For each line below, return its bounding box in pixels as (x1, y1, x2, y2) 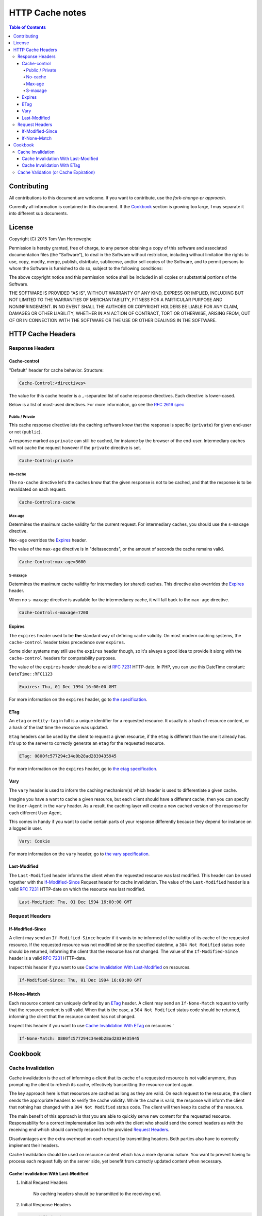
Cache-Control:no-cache (19, 499, 76, 505)
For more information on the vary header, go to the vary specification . (9, 851, 150, 857)
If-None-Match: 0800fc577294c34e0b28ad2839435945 (19, 1036, 140, 1041)
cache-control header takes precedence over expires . (9, 640, 126, 645)
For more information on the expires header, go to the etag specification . (9, 766, 158, 772)
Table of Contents (9, 24, 46, 30)
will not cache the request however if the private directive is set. (9, 445, 141, 450)
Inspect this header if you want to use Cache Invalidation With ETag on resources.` (9, 1022, 174, 1028)
